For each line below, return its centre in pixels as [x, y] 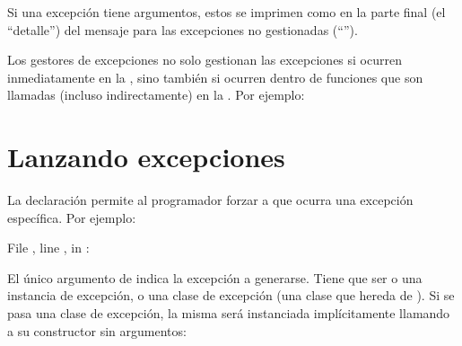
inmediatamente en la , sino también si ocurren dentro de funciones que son [215, 77]
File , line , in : [48, 248]
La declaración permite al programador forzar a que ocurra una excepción [210, 200]
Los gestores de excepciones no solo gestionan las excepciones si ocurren [205, 60]
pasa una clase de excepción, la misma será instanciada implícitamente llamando [229, 313]
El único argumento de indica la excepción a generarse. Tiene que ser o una [215, 277]
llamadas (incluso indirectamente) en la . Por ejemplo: [156, 95]
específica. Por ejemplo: [72, 217]
